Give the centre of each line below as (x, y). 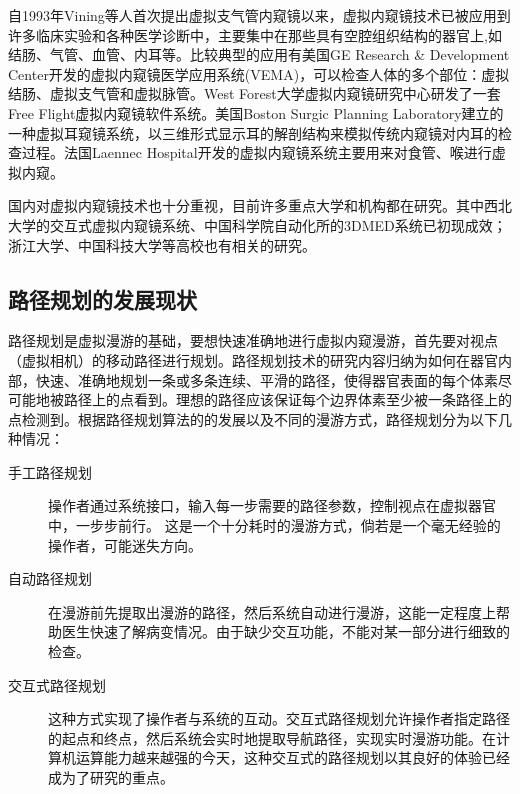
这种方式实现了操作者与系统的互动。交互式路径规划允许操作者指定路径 (279, 718)
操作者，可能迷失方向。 (125, 544)
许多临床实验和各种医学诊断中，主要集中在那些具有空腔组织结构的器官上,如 (255, 34)
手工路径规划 (50, 471)
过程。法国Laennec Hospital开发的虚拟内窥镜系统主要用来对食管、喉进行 (256, 152)
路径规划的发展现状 (102, 298)
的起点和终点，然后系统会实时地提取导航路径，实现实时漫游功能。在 (272, 737)
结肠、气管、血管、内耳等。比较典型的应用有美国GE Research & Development (259, 54)
